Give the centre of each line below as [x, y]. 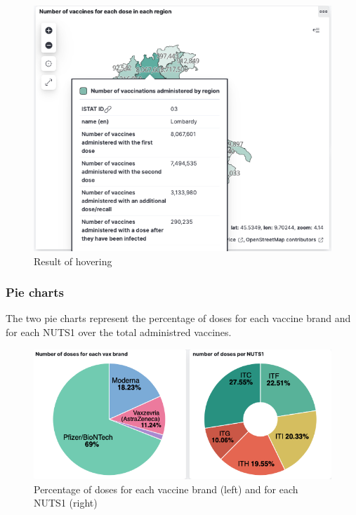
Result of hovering [73, 261]
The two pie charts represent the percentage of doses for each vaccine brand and [178, 318]
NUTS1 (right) [66, 503]
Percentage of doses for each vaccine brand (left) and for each [166, 489]
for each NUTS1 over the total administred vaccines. [119, 332]
